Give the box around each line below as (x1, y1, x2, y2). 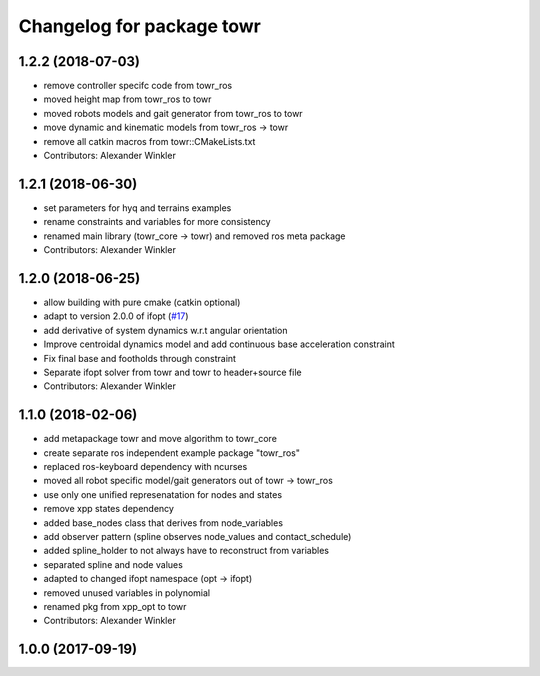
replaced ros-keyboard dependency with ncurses (43, 461, 248, 473)
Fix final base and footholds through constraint (43, 352, 237, 364)
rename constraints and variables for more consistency (43, 216, 271, 228)
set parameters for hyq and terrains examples (43, 201, 232, 214)
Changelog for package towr (18, 15, 262, 37)
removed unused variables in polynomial (43, 586, 210, 599)
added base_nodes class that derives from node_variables (43, 516, 284, 529)
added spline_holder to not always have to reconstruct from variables (43, 545, 330, 557)
